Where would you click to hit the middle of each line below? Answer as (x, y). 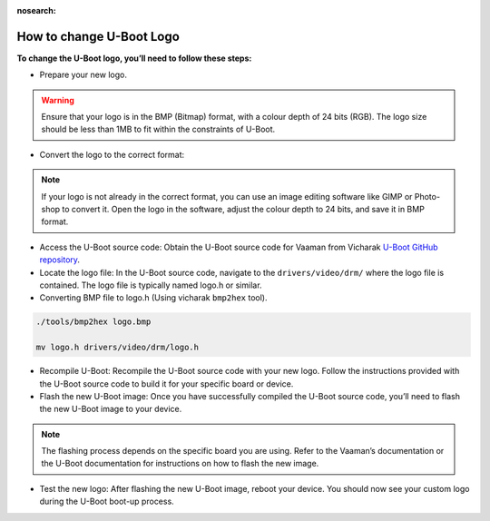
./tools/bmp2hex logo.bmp (93, 322)
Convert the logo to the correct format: (112, 154)
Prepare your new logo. (83, 75)
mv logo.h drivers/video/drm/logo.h (118, 348)
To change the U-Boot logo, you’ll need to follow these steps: (134, 58)
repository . (60, 260)
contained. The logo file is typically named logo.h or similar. (151, 285)
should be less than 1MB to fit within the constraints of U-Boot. (158, 129)
